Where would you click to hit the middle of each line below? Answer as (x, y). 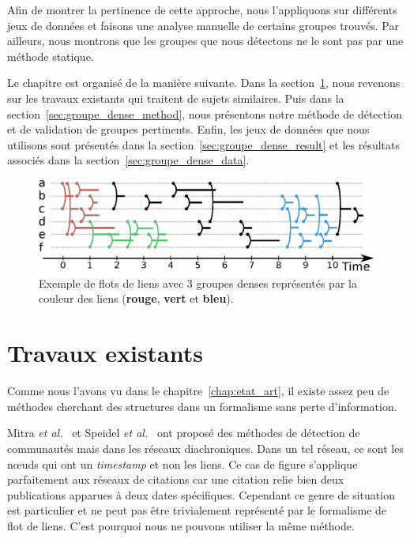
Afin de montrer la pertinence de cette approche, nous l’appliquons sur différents (202, 9)
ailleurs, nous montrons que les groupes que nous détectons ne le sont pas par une (205, 41)
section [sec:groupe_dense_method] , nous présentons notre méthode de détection (205, 113)
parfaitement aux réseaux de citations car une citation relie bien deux (176, 479)
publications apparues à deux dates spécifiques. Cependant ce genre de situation (201, 494)
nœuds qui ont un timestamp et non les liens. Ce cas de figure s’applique (182, 464)
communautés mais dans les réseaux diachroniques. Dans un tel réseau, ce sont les (205, 448)
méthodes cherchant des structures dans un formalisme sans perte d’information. (202, 406)
